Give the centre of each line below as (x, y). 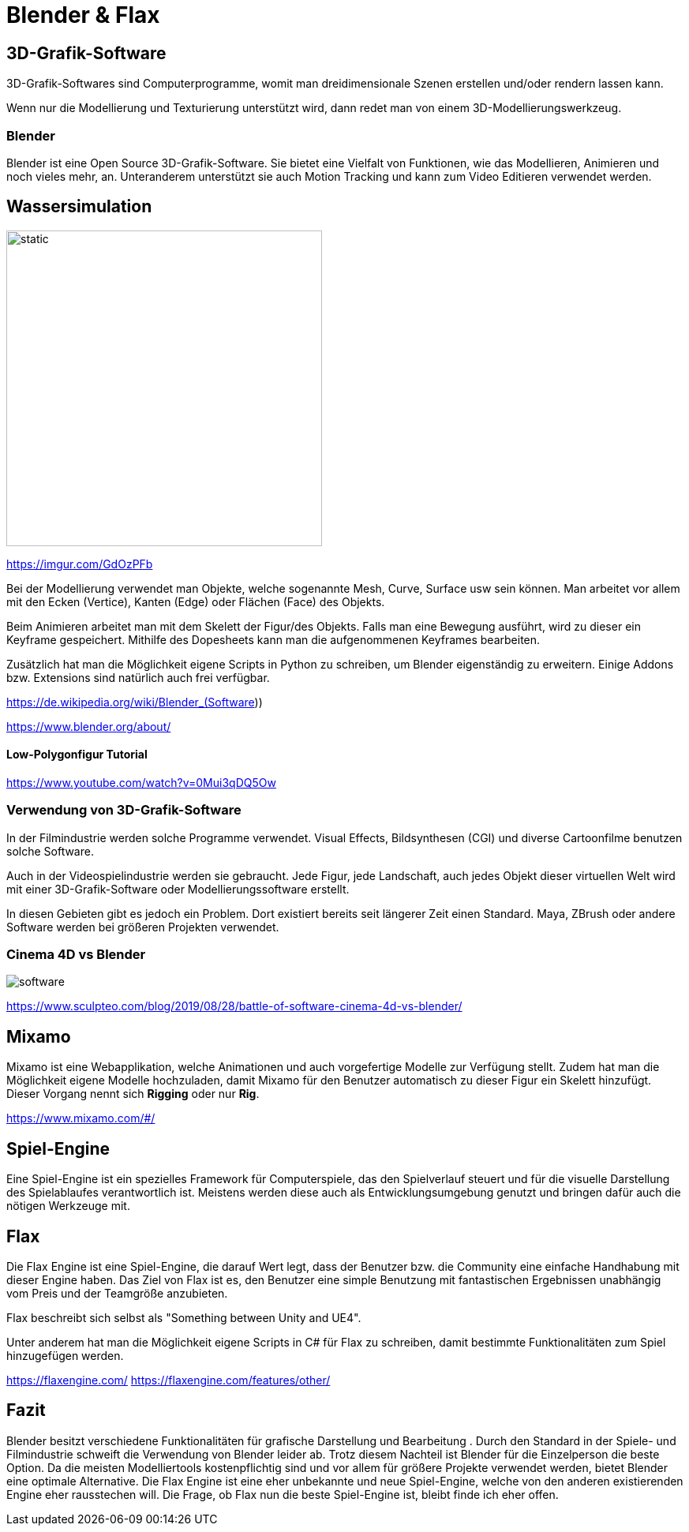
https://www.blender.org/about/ (89, 726)
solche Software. (50, 851)
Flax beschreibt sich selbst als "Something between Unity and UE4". (184, 1318)
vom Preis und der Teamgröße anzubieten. (117, 1294)
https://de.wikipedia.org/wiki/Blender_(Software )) (135, 702)
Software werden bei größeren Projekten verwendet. (143, 927)
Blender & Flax (83, 15)
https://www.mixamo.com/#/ (81, 1118)
